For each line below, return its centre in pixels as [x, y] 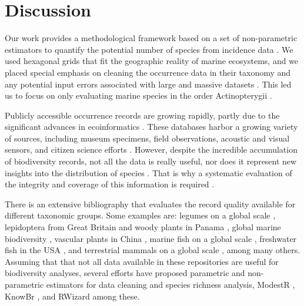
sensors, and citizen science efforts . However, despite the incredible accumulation [151, 149]
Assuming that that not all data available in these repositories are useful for [142, 261]
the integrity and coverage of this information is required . [110, 184]
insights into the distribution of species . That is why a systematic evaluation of [148, 172]
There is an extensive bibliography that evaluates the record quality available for [150, 204]
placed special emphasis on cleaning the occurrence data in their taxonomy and [148, 72]
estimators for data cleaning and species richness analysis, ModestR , [171, 284]
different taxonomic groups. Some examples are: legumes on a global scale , [140, 215]
